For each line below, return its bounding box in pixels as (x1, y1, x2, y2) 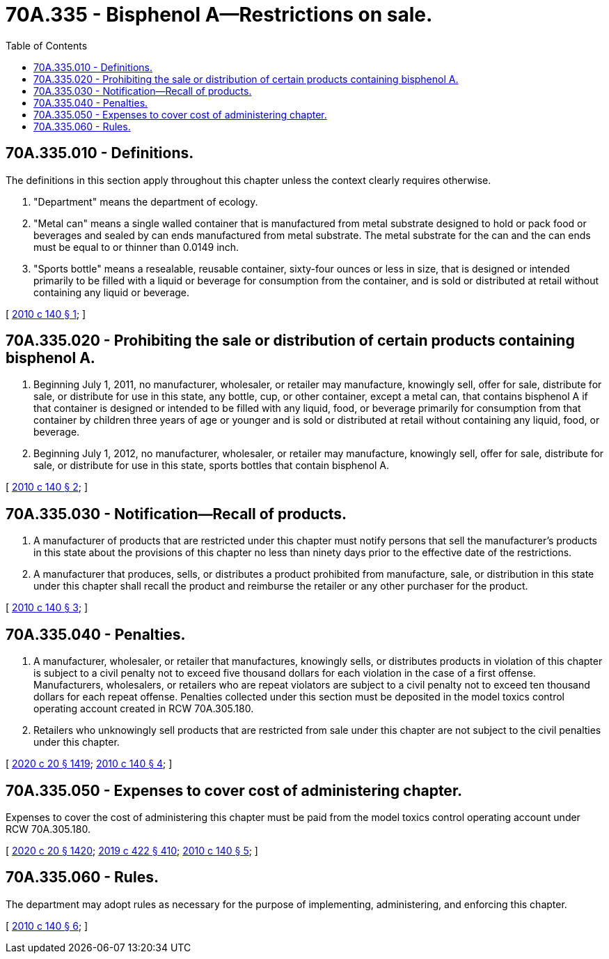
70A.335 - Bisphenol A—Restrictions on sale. (6, 3, 433, 26)
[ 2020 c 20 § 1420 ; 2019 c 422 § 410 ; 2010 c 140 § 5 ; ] (6, 844, 258, 857)
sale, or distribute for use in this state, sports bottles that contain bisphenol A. (33, 459, 389, 472)
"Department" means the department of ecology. (33, 195, 258, 208)
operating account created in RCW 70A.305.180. (33, 703, 254, 715)
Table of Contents (6, 39, 88, 52)
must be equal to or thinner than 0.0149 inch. (33, 240, 239, 253)
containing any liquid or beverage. (33, 286, 190, 298)
